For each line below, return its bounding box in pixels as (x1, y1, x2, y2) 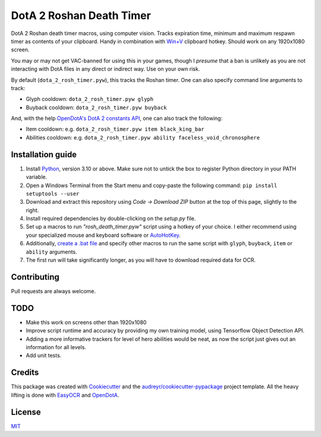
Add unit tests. (26, 352, 62, 359)
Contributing (11, 272, 59, 282)
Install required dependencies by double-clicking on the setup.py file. (26, 215, 196, 222)
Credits (11, 368, 39, 378)
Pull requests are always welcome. (11, 287, 96, 294)
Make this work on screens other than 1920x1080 (26, 318, 147, 326)
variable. (26, 173, 48, 180)
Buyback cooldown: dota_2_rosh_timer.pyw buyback (26, 104, 167, 111)
